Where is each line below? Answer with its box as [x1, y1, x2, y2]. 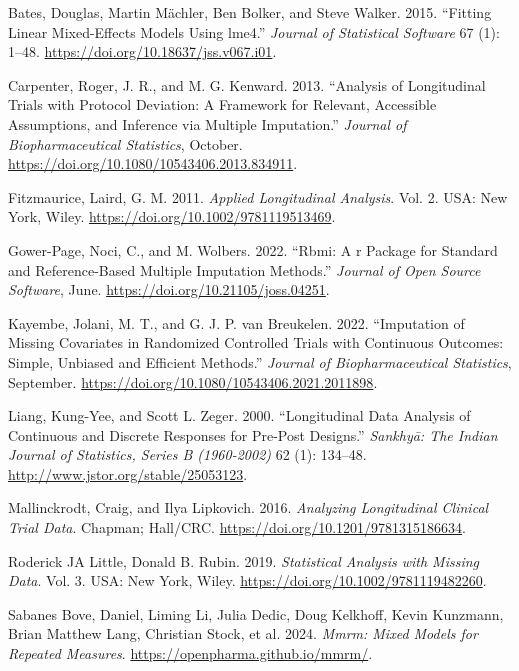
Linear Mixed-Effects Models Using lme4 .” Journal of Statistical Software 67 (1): [8, 21, 500, 42]
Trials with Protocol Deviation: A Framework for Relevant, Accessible [8, 94, 437, 115]
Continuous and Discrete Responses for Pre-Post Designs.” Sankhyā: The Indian [8, 424, 498, 445]
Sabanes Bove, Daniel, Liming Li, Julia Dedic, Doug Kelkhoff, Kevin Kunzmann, [8, 603, 504, 624]
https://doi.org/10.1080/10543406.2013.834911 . [8, 153, 298, 174]
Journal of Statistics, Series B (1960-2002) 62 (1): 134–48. [8, 444, 367, 465]
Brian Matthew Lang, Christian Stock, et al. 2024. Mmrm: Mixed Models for [8, 623, 478, 644]
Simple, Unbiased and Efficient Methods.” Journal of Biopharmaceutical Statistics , [8, 351, 512, 372]
